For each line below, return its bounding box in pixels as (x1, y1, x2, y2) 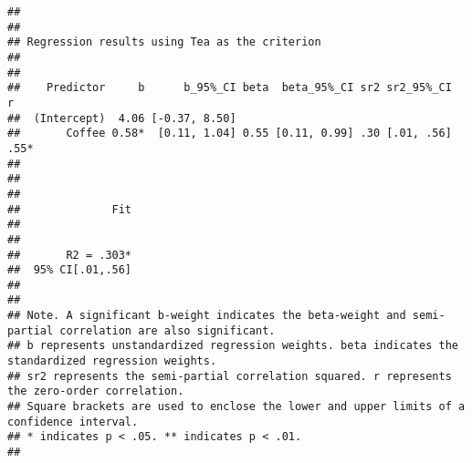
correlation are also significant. (59, 324, 276, 337)
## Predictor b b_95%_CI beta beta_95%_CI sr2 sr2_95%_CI (7, 81, 452, 95)
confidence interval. (7, 415, 139, 428)
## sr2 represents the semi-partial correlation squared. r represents (7, 369, 452, 383)
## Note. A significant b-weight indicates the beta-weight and (7, 309, 406, 323)
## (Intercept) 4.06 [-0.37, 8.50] (7, 111, 236, 125)
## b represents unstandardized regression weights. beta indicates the (7, 339, 458, 353)
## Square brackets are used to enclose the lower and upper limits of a (7, 400, 466, 414)
